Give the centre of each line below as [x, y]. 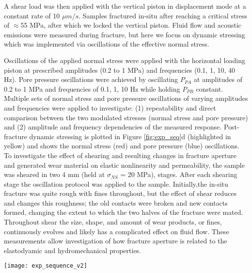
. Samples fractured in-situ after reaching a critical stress [163, 15]
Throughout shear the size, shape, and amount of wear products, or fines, [113, 222]
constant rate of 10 [32, 15]
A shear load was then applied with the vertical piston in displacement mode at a [125, 6]
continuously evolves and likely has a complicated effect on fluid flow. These [117, 231]
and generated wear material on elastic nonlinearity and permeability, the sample [124, 165]
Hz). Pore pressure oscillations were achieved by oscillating [91, 79]
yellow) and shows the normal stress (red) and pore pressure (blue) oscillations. [122, 146]
